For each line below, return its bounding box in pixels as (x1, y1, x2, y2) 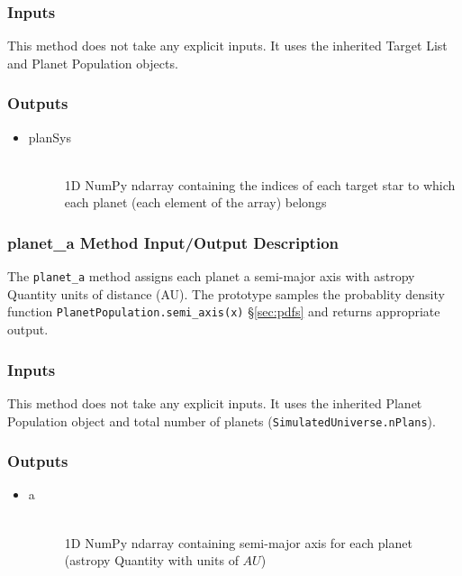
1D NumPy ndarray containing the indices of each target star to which (64, 175, 456, 194)
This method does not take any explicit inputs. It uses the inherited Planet (7, 393, 422, 412)
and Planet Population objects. (7, 53, 178, 72)
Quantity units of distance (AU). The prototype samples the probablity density (7, 284, 445, 303)
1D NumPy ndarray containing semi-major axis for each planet (64, 533, 412, 552)
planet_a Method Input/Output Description (7, 231, 339, 253)
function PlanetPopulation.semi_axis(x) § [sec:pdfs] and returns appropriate (7, 302, 440, 321)
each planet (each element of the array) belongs (64, 193, 327, 212)
